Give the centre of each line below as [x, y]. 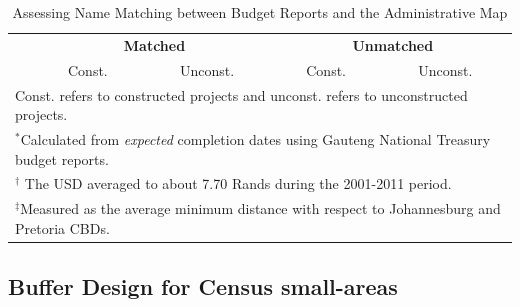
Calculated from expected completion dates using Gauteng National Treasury [255, 138]
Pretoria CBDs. [62, 227]
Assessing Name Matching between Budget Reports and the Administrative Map [260, 12]
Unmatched [393, 44]
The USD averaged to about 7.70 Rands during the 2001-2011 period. [238, 183]
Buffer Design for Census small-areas [203, 286]
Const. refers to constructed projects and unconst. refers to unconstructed [241, 94]
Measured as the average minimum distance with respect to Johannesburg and [260, 208]
